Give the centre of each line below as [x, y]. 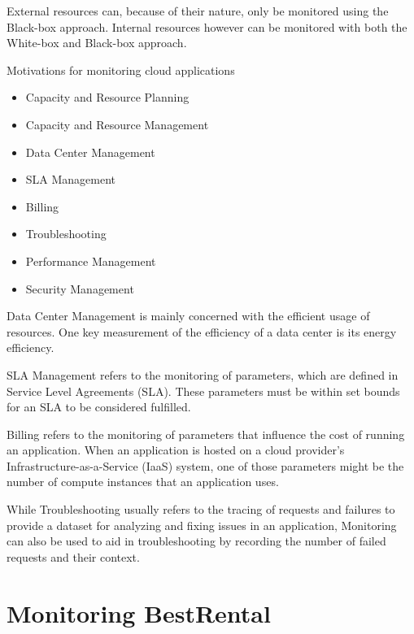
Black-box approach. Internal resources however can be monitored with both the [207, 26]
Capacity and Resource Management [117, 124]
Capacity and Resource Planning [107, 97]
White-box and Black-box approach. [97, 43]
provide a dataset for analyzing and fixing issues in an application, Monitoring [202, 525]
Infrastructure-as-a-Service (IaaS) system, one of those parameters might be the [205, 465]
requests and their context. [73, 556]
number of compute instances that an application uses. [143, 482]
